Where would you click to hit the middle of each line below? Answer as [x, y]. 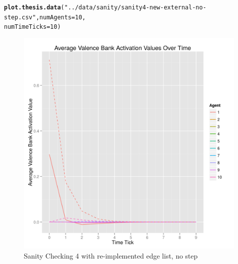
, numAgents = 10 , [61, 17]
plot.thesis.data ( [34, 7]
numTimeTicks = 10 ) [32, 27]
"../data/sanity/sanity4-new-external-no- [135, 7]
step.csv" [20, 17]
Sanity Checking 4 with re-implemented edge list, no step [111, 255]
